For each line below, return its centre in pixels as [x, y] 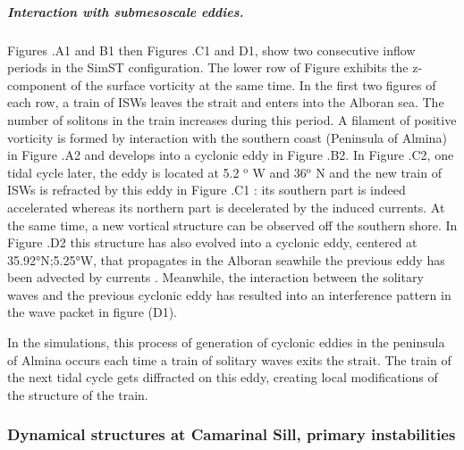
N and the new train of [379, 172]
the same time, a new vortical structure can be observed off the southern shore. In [232, 225]
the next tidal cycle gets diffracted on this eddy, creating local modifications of [223, 377]
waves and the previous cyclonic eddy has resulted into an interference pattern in [229, 294]
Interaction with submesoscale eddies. [126, 11]
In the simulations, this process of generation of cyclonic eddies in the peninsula [226, 342]
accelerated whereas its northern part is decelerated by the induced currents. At [226, 207]
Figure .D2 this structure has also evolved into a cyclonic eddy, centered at [212, 242]
